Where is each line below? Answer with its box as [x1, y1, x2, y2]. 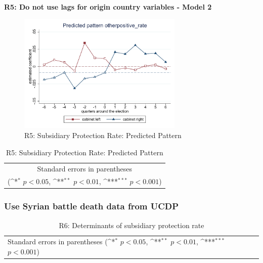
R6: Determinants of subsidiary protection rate [59, 220, 204, 230]
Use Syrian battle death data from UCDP [4, 200, 179, 212]
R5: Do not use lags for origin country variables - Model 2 [4, 2, 212, 12]
